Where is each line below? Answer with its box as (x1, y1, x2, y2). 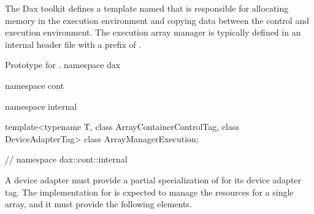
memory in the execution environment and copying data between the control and (5, 13, 309, 26)
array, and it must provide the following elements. (5, 197, 192, 210)
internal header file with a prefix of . (5, 37, 142, 50)
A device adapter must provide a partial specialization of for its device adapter (5, 173, 302, 186)
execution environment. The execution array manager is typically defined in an (5, 26, 301, 39)
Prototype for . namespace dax (5, 58, 121, 71)
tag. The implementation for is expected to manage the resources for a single (5, 185, 294, 198)
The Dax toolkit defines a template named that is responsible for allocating (5, 2, 289, 14)
